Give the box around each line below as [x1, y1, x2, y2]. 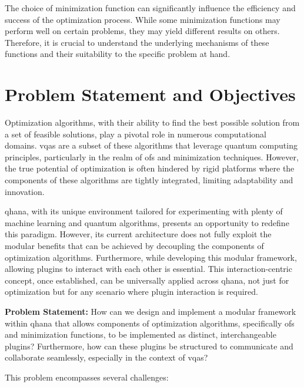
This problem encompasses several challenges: [5, 371, 169, 383]
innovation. [5, 185, 45, 197]
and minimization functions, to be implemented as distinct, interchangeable [5, 328, 276, 341]
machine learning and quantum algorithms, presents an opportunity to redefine [5, 216, 289, 228]
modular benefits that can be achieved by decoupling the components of [5, 240, 264, 252]
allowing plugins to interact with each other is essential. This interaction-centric [5, 263, 292, 275]
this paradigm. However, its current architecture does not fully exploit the [5, 228, 272, 240]
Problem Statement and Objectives [5, 82, 296, 106]
